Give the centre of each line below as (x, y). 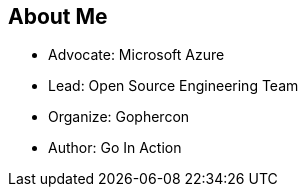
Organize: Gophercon (119, 117)
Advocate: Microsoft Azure (136, 55)
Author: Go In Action (115, 148)
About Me (58, 16)
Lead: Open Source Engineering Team (173, 86)
